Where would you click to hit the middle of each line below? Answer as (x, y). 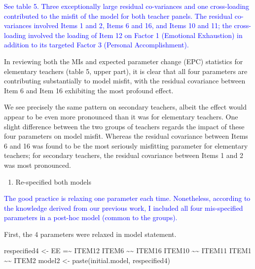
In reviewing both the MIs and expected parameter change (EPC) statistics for (124, 61)
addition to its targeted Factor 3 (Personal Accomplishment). (96, 45)
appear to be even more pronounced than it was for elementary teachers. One (121, 116)
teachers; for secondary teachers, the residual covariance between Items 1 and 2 (124, 155)
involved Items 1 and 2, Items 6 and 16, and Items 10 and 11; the (133, 25)
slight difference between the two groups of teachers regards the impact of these (124, 126)
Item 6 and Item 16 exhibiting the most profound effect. (89, 90)
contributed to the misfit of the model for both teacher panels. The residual (118, 16)
